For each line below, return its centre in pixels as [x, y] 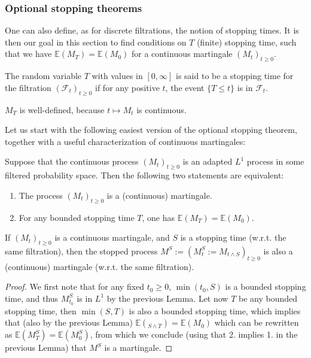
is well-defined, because [62, 109]
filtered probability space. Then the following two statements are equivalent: [144, 175]
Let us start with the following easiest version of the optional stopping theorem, [151, 130]
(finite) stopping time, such [247, 42]
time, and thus [32, 298]
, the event [185, 87]
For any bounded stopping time [77, 217]
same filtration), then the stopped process [81, 251]
